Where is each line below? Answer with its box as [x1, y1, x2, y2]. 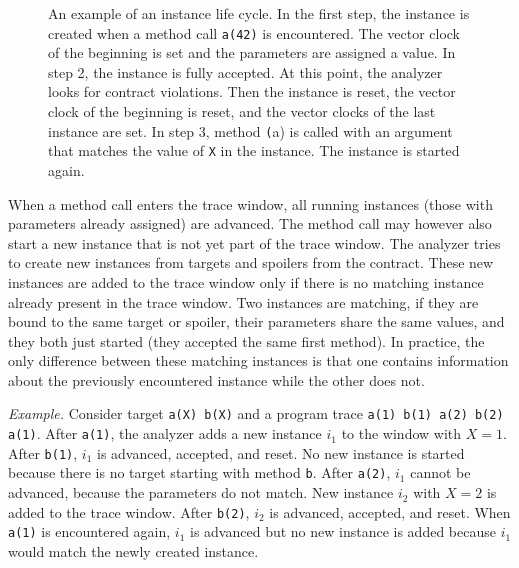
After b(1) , [8, 442, 78, 463]
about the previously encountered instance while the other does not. [8, 369, 425, 390]
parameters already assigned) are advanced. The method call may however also [8, 213, 492, 234]
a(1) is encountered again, [8, 521, 171, 542]
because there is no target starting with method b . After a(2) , [8, 462, 391, 483]
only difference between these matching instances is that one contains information [8, 350, 509, 371]
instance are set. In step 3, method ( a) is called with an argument [48, 120, 453, 141]
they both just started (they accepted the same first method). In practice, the [8, 330, 485, 351]
